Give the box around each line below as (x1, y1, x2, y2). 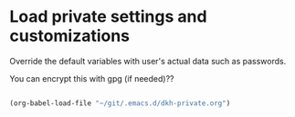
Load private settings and (9, 6, 207, 27)
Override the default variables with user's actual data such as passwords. (9, 55, 287, 66)
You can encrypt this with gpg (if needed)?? (9, 73, 174, 83)
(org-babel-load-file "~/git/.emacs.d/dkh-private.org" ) (9, 98, 231, 108)
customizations (9, 25, 131, 46)
